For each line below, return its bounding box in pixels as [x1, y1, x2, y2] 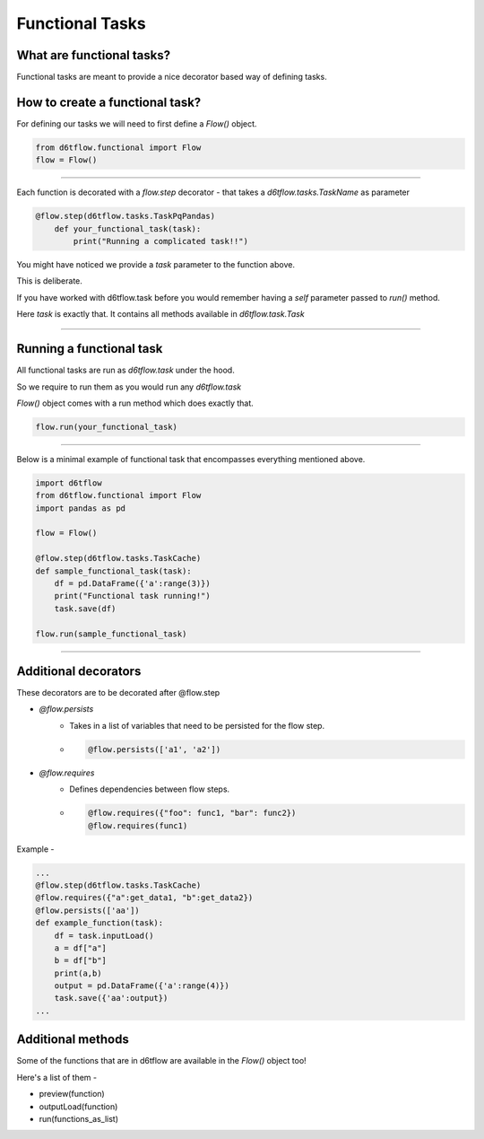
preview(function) [39, 1089, 105, 1100]
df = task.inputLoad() [54, 930, 154, 941]
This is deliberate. [16, 276, 82, 286]
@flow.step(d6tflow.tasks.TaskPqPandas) [35, 211, 215, 222]
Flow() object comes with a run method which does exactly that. [16, 398, 255, 408]
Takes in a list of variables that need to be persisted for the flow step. [69, 720, 325, 731]
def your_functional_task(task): [54, 223, 202, 233]
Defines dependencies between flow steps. [69, 784, 230, 794]
